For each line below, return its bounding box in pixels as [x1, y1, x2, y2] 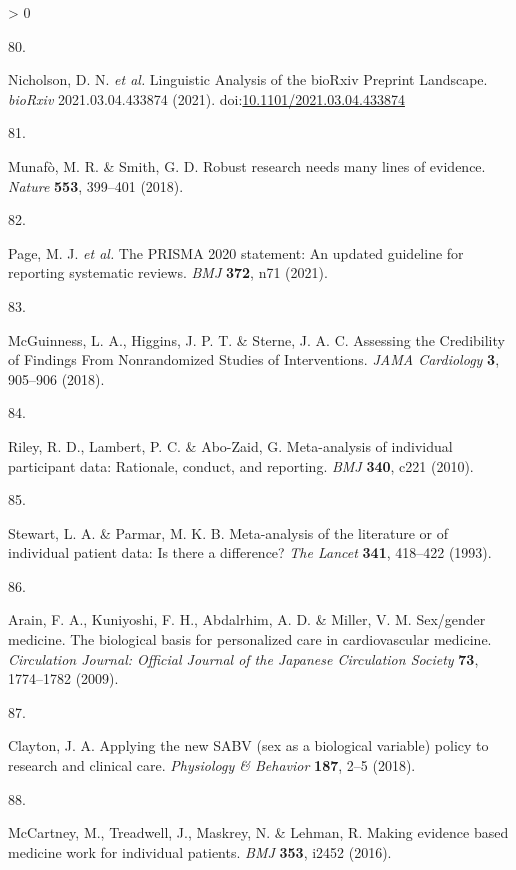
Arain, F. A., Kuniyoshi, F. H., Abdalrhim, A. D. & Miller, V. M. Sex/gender [8, 609, 486, 630]
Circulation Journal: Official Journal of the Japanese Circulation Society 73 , [8, 648, 479, 669]
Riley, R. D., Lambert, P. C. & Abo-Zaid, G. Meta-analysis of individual [8, 435, 453, 456]
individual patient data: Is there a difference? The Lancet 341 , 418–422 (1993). [8, 542, 492, 563]
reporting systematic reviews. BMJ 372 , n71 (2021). [8, 262, 328, 283]
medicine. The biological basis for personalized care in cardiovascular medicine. [8, 629, 492, 650]
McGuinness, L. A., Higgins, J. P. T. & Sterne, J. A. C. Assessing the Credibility [8, 329, 505, 350]
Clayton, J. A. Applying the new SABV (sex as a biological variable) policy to [8, 735, 489, 756]
